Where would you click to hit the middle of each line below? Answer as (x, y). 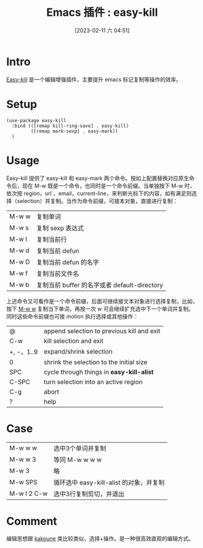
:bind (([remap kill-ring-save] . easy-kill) (71, 126)
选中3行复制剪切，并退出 (89, 494)
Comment (32, 521)
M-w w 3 (23, 459)
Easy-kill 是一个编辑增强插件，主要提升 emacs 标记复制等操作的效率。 (94, 79)
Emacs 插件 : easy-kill (102, 12)
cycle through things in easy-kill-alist (98, 372)
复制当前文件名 (58, 273)
